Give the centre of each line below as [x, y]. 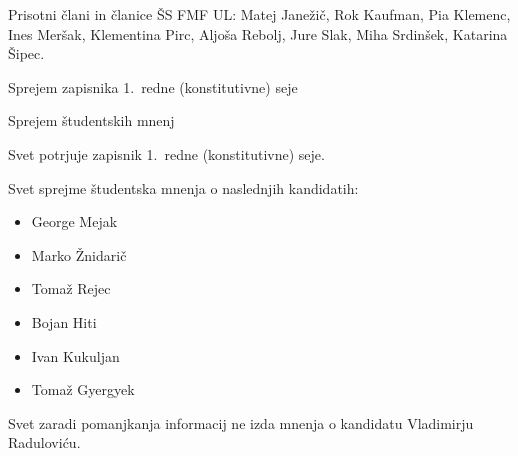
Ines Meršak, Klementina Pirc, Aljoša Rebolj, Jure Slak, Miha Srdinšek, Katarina [258, 33]
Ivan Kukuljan [75, 355]
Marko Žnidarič [79, 254]
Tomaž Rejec [71, 288]
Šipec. [26, 53]
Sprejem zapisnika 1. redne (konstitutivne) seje [153, 86]
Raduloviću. [44, 442]
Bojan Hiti [64, 321]
